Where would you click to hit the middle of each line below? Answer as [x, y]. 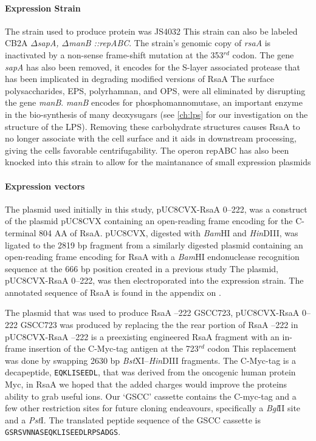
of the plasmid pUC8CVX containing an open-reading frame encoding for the [149, 221]
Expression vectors [45, 186]
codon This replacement [252, 348]
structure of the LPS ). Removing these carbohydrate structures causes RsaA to [153, 126]
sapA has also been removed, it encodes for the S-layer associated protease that [153, 67]
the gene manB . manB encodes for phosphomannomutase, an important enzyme [154, 102]
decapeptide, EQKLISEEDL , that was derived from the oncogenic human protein [150, 372]
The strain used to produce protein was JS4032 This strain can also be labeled [151, 31]
